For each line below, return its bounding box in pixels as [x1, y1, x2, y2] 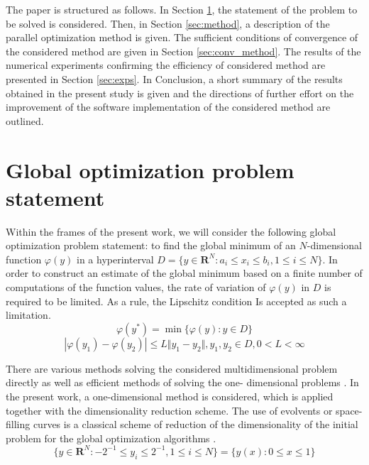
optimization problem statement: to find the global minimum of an [6, 238, 296, 253]
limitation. [6, 307, 51, 322]
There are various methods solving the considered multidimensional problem [6, 361, 338, 376]
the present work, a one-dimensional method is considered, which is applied [6, 389, 334, 403]
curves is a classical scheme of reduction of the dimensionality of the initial [33, 417, 358, 432]
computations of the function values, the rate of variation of [6, 280, 266, 295]
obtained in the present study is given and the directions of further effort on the [6, 85, 354, 100]
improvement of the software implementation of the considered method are [6, 99, 331, 114]
